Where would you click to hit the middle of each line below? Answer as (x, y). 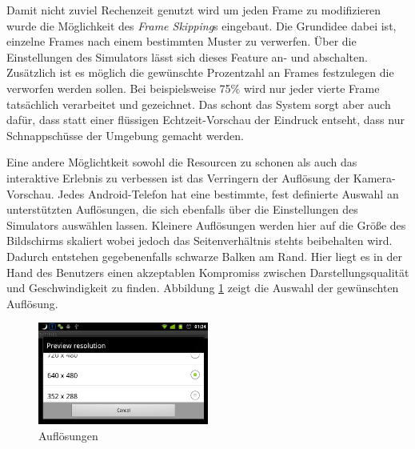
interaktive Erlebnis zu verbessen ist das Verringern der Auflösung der (178, 177)
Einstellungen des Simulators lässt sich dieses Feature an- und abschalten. (187, 56)
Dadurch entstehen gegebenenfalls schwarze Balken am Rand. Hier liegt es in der (204, 256)
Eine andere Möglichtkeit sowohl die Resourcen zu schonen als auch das (182, 162)
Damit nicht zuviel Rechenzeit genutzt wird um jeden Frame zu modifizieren (194, 10)
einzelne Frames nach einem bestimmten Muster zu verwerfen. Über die (182, 41)
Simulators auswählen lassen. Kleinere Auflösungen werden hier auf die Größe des (206, 225)
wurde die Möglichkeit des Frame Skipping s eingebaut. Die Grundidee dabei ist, (202, 25)
